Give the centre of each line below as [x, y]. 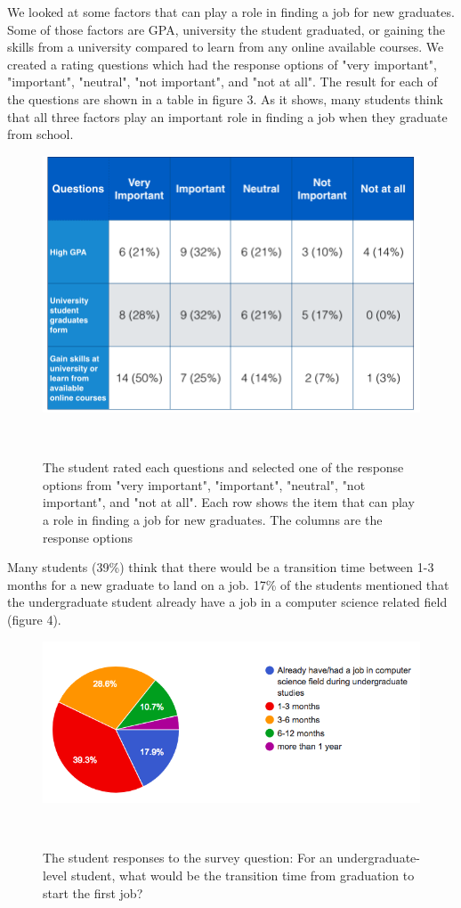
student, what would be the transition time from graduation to [243, 875]
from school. [40, 134]
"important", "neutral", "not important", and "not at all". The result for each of [222, 82]
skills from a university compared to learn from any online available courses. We [226, 47]
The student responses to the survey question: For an [188, 858]
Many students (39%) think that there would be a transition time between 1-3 [221, 567]
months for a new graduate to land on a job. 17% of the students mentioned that [228, 584]
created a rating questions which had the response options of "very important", [222, 64]
